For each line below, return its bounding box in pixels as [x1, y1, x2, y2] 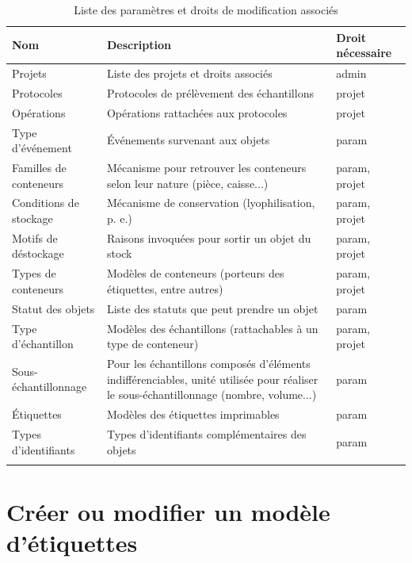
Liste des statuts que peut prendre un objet [106, 300, 319, 316]
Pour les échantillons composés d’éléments [106, 355, 311, 372]
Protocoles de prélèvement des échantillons [106, 84, 314, 101]
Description [106, 36, 171, 53]
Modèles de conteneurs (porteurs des [106, 265, 284, 281]
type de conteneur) [106, 335, 199, 352]
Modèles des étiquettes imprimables [106, 406, 280, 423]
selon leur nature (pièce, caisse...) [106, 174, 269, 191]
